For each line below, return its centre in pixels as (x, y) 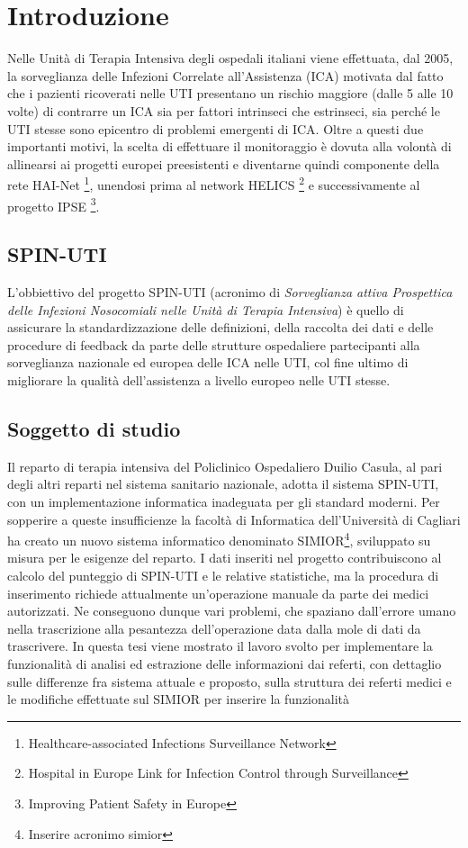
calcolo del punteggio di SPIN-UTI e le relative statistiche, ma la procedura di (223, 575)
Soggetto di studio (94, 428)
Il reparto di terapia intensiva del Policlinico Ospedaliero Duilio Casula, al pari (225, 466)
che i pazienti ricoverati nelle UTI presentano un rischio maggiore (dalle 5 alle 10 (230, 93)
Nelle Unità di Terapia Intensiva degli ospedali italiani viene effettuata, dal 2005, (230, 58)
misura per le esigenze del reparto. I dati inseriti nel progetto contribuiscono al (225, 558)
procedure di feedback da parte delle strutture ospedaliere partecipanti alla (214, 344)
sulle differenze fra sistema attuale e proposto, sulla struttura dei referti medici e (229, 681)
